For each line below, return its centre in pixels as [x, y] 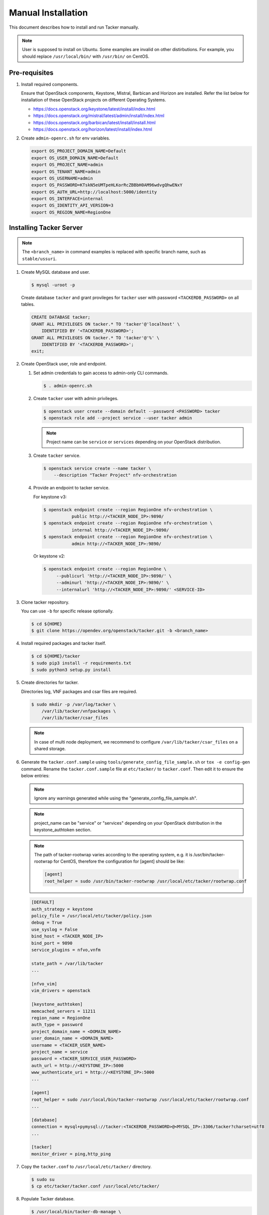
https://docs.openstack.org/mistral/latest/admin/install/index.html [99, 116]
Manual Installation [49, 13]
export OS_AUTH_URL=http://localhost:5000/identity [94, 192]
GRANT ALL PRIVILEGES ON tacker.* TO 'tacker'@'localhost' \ [106, 324]
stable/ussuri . [39, 259]
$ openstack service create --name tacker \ [97, 468]
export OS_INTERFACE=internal [67, 199]
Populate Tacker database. [48, 1199]
